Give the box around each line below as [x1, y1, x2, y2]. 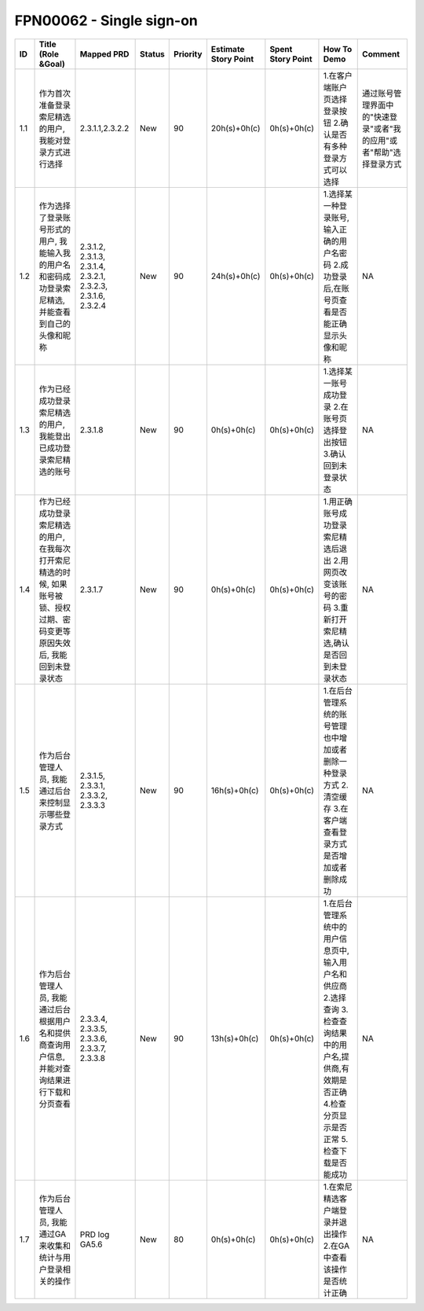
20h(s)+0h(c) [210, 123, 261, 134]
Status [140, 48, 165, 59]
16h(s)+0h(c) [210, 784, 259, 795]
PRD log [79, 1228, 110, 1239]
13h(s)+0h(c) [210, 1033, 259, 1044]
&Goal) [38, 58, 66, 69]
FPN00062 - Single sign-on [14, 12, 198, 29]
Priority [174, 48, 203, 59]
